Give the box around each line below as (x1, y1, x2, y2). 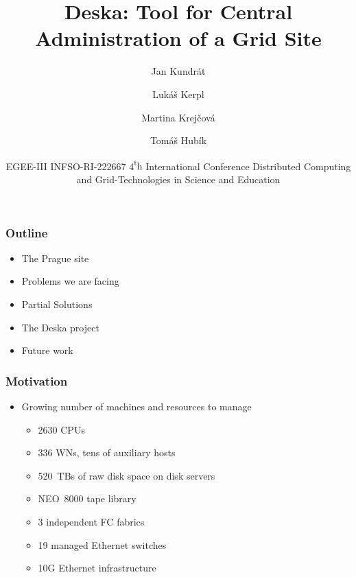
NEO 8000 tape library (38, 491, 137, 506)
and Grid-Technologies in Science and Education (76, 172, 281, 186)
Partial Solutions (21, 297, 93, 311)
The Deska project (21, 320, 99, 334)
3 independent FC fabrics (38, 514, 145, 528)
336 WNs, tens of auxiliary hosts (38, 445, 176, 460)
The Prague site (21, 250, 89, 265)
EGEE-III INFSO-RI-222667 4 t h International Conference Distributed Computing (5, 156, 351, 173)
